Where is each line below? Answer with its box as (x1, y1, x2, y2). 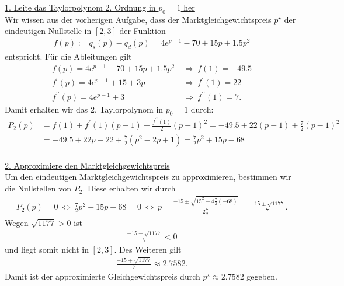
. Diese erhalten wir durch (82, 182, 176, 194)
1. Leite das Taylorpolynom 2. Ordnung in (5, 1, 156, 13)
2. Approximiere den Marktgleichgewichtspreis (5, 159, 170, 171)
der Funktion (119, 25, 166, 37)
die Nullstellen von (5, 182, 72, 194)
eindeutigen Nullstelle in (5, 25, 92, 37)
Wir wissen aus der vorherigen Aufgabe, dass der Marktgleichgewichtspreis (5, 13, 272, 25)
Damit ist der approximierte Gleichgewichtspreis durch (5, 270, 200, 282)
